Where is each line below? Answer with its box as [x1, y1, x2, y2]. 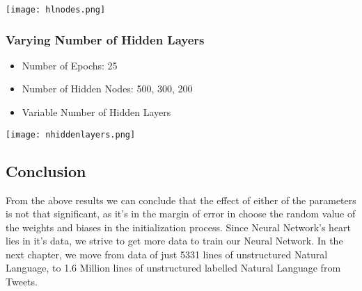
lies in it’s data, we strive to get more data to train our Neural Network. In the [6, 233, 343, 248]
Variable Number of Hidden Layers [22, 105, 171, 119]
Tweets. [6, 274, 38, 289]
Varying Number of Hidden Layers [6, 31, 205, 48]
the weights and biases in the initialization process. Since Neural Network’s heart [6, 219, 352, 234]
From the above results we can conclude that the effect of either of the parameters [6, 192, 356, 207]
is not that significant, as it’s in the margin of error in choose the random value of [6, 206, 356, 221]
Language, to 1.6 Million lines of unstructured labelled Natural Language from [6, 260, 341, 275]
